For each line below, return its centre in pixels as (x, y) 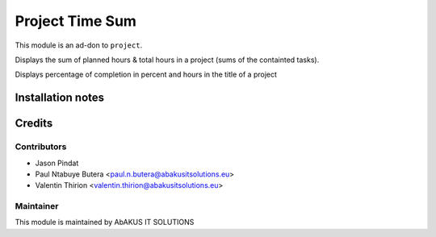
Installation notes (60, 98)
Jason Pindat (57, 163)
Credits (34, 124)
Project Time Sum (76, 21)
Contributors (41, 147)
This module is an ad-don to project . (79, 45)
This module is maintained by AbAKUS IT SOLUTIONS (105, 222)
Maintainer (37, 206)
